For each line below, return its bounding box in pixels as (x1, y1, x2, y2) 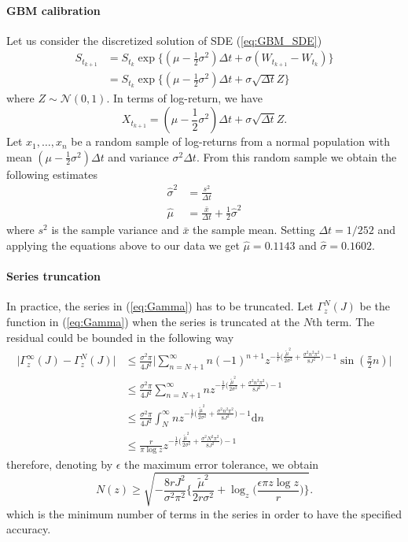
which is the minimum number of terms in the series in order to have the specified (6, 505, 402, 522)
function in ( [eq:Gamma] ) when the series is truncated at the (6, 313, 300, 329)
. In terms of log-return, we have (106, 90, 263, 106)
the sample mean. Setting (193, 221, 315, 238)
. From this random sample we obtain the (196, 148, 397, 165)
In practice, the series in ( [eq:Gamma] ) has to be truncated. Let (6, 298, 314, 314)
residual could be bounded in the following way (6, 329, 234, 345)
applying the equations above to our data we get (6, 236, 240, 253)
